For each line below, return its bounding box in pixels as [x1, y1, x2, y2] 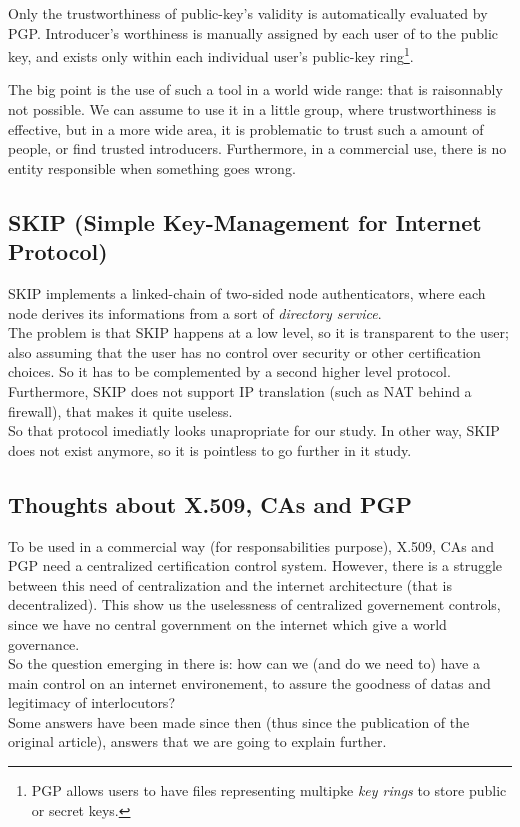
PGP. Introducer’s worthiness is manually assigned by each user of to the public [8, 22, 499, 43]
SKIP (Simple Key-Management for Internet [8, 206, 482, 237]
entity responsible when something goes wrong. [8, 157, 296, 178]
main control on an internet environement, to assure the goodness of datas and [8, 672, 491, 693]
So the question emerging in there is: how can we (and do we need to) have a [8, 653, 480, 674]
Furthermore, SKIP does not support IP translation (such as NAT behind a [8, 380, 472, 401]
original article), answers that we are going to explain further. [8, 731, 387, 752]
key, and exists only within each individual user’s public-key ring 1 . [8, 43, 414, 66]
